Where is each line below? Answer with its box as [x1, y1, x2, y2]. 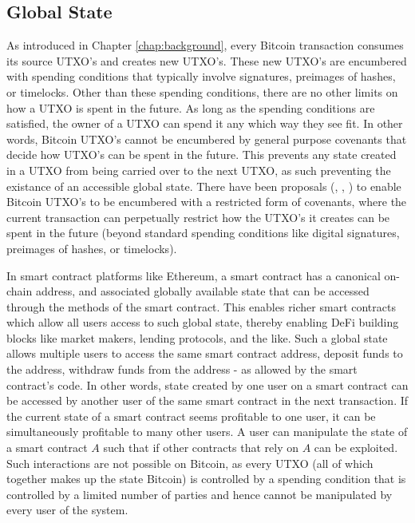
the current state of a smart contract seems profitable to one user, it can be [6, 407, 376, 424]
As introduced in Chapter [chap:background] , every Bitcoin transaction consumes [6, 37, 404, 53]
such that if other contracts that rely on [103, 439, 298, 456]
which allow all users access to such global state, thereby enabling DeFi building [6, 314, 399, 331]
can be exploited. [314, 439, 398, 456]
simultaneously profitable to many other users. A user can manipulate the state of [6, 423, 408, 440]
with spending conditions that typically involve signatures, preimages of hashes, [6, 68, 396, 85]
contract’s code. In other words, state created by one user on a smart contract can [6, 376, 409, 393]
